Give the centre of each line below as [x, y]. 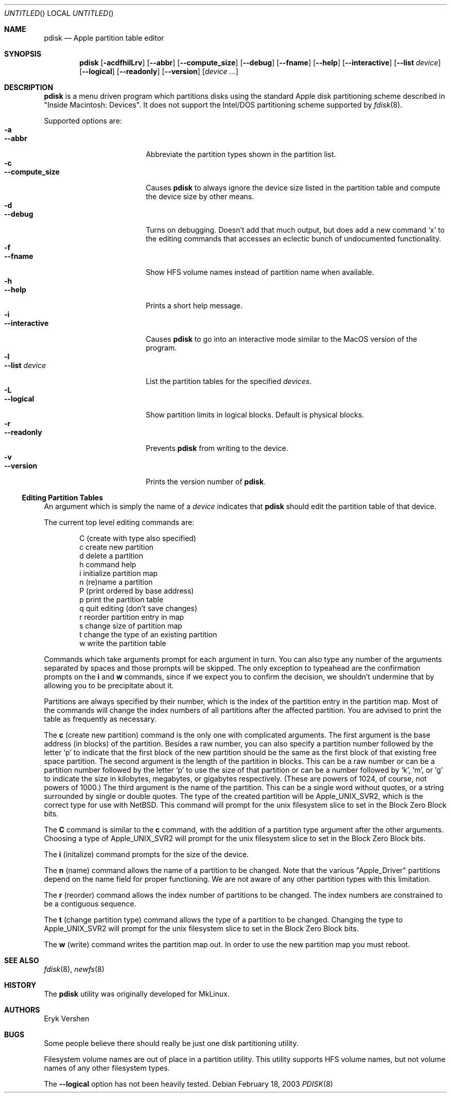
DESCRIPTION [29, 87]
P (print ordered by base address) [137, 591]
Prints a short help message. [194, 306]
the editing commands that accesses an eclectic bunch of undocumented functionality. [293, 239]
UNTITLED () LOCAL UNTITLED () [59, 13]
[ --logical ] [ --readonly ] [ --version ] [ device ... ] [159, 71]
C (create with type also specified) [138, 538]
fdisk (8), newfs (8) [74, 969]
